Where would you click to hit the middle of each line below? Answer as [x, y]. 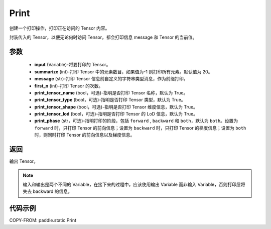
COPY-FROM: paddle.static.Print [43, 220]
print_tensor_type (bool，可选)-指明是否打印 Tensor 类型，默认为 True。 [110, 100]
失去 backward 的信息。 [48, 191]
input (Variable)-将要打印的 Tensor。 [73, 65]
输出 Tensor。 [24, 161]
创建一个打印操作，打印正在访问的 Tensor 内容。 [59, 28]
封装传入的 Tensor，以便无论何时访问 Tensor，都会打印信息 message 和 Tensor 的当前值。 [103, 37]
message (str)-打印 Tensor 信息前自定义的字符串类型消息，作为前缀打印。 [111, 79]
